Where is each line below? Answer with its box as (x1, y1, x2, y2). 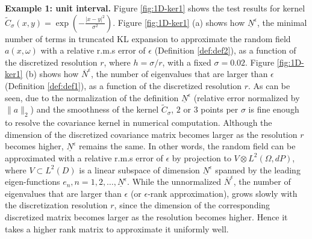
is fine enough (248, 103, 299, 116)
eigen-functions (5, 175, 60, 188)
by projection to (172, 151, 231, 164)
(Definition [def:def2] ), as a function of (154, 44, 296, 57)
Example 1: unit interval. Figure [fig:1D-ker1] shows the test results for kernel (5, 2, 305, 14)
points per (201, 103, 239, 116)
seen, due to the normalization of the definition (5, 91, 179, 104)
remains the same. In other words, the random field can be (79, 140, 296, 152)
